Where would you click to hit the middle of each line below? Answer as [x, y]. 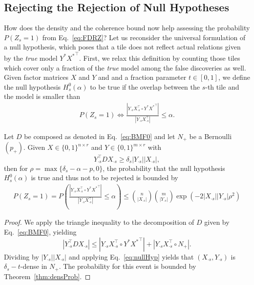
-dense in [34, 266]
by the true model [31, 58]
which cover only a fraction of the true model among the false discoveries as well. [125, 67]
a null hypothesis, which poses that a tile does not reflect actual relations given [122, 47]
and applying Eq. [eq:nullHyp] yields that [131, 256]
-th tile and [222, 86]
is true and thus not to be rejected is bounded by [105, 178]
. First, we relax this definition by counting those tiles [159, 58]
